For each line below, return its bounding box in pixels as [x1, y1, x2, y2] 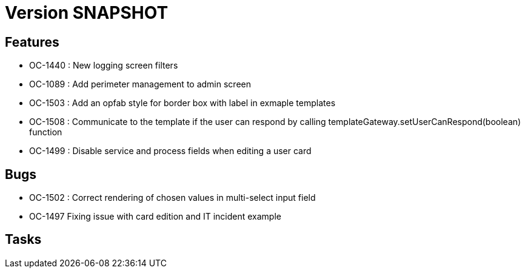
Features [5, 34, 59, 50]
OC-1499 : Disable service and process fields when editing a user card [29, 146, 312, 157]
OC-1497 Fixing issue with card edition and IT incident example [29, 211, 281, 222]
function [29, 127, 62, 138]
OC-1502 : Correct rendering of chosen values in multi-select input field [29, 192, 316, 203]
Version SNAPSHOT [5, 2, 169, 23]
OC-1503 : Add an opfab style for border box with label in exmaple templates [29, 98, 336, 109]
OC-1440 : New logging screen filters [29, 60, 178, 71]
